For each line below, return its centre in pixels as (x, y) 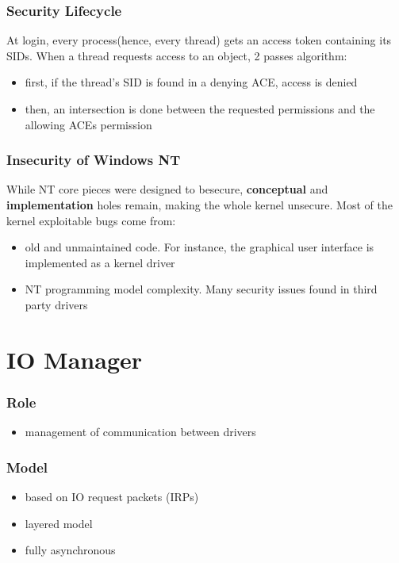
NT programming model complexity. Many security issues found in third (201, 289)
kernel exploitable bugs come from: (91, 220)
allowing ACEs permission (88, 124)
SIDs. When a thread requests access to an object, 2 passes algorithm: (177, 55)
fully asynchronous (70, 550)
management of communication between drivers (140, 432)
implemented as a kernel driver (100, 262)
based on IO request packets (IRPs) (112, 496)
